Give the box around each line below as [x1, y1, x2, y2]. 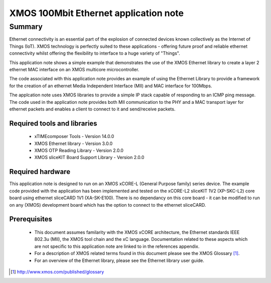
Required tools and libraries [9, 119, 97, 127]
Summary [9, 22, 43, 31]
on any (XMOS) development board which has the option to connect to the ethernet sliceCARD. [9, 202, 206, 208]
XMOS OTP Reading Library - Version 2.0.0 [34, 148, 124, 154]
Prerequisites [9, 215, 52, 223]
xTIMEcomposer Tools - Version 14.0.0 [34, 133, 114, 139]
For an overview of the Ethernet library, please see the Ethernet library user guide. [34, 257, 204, 263]
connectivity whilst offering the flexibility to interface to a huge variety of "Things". [9, 50, 180, 56]
